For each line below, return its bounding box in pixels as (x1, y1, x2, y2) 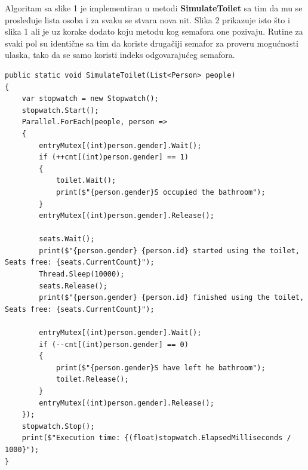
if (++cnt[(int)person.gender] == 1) (39, 153, 189, 162)
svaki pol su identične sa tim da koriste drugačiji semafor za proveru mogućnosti (5, 36, 298, 49)
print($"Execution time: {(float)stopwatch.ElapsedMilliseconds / (21, 434, 291, 443)
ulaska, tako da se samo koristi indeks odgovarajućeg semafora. (5, 48, 235, 61)
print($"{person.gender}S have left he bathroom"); (56, 363, 266, 372)
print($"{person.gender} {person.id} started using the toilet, (39, 246, 300, 255)
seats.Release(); (39, 281, 107, 290)
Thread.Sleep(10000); (39, 270, 125, 279)
